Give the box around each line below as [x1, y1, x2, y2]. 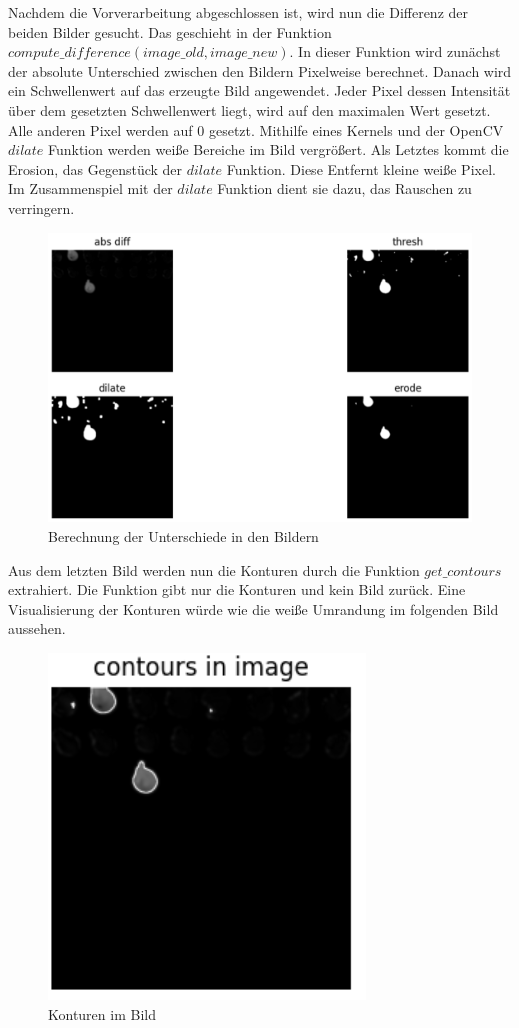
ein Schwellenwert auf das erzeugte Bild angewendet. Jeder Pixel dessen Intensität [8, 80, 511, 101]
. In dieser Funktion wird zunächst [289, 41, 501, 62]
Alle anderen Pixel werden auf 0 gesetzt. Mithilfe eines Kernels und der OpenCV [8, 119, 504, 140]
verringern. [8, 197, 75, 218]
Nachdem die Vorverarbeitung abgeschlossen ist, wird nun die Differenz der [8, 2, 469, 22]
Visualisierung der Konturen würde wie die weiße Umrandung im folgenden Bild [8, 598, 499, 619]
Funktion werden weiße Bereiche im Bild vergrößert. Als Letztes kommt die [47, 139, 509, 160]
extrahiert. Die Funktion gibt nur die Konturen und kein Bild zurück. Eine [8, 579, 466, 600]
